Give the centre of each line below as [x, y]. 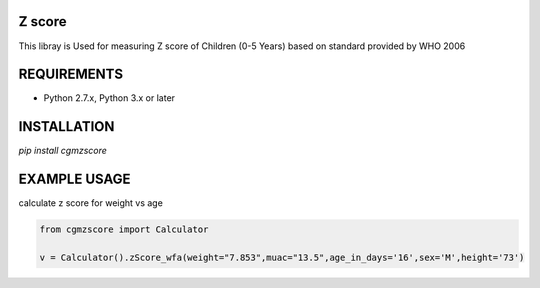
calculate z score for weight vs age [91, 203]
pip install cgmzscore [62, 151]
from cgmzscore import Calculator [124, 229]
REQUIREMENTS [71, 74]
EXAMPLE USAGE [74, 179]
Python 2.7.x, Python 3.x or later [109, 98]
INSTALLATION [66, 126]
